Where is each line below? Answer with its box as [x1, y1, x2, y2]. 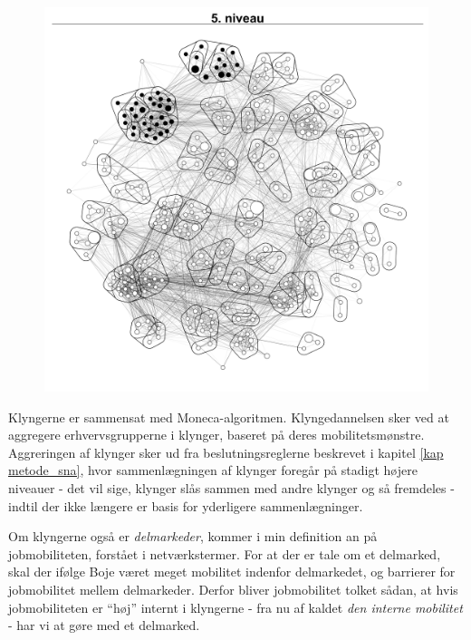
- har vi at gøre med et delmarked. [8, 616, 200, 635]
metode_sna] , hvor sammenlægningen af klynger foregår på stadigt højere [8, 461, 418, 480]
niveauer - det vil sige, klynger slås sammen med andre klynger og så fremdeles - [8, 478, 455, 497]
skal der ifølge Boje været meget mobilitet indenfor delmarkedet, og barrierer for [8, 562, 456, 581]
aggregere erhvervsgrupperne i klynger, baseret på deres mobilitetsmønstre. [8, 425, 425, 444]
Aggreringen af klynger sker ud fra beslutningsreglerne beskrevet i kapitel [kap [8, 442, 444, 461]
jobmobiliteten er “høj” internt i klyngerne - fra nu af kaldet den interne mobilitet [8, 597, 463, 616]
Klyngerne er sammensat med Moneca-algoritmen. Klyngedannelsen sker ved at [8, 407, 449, 426]
